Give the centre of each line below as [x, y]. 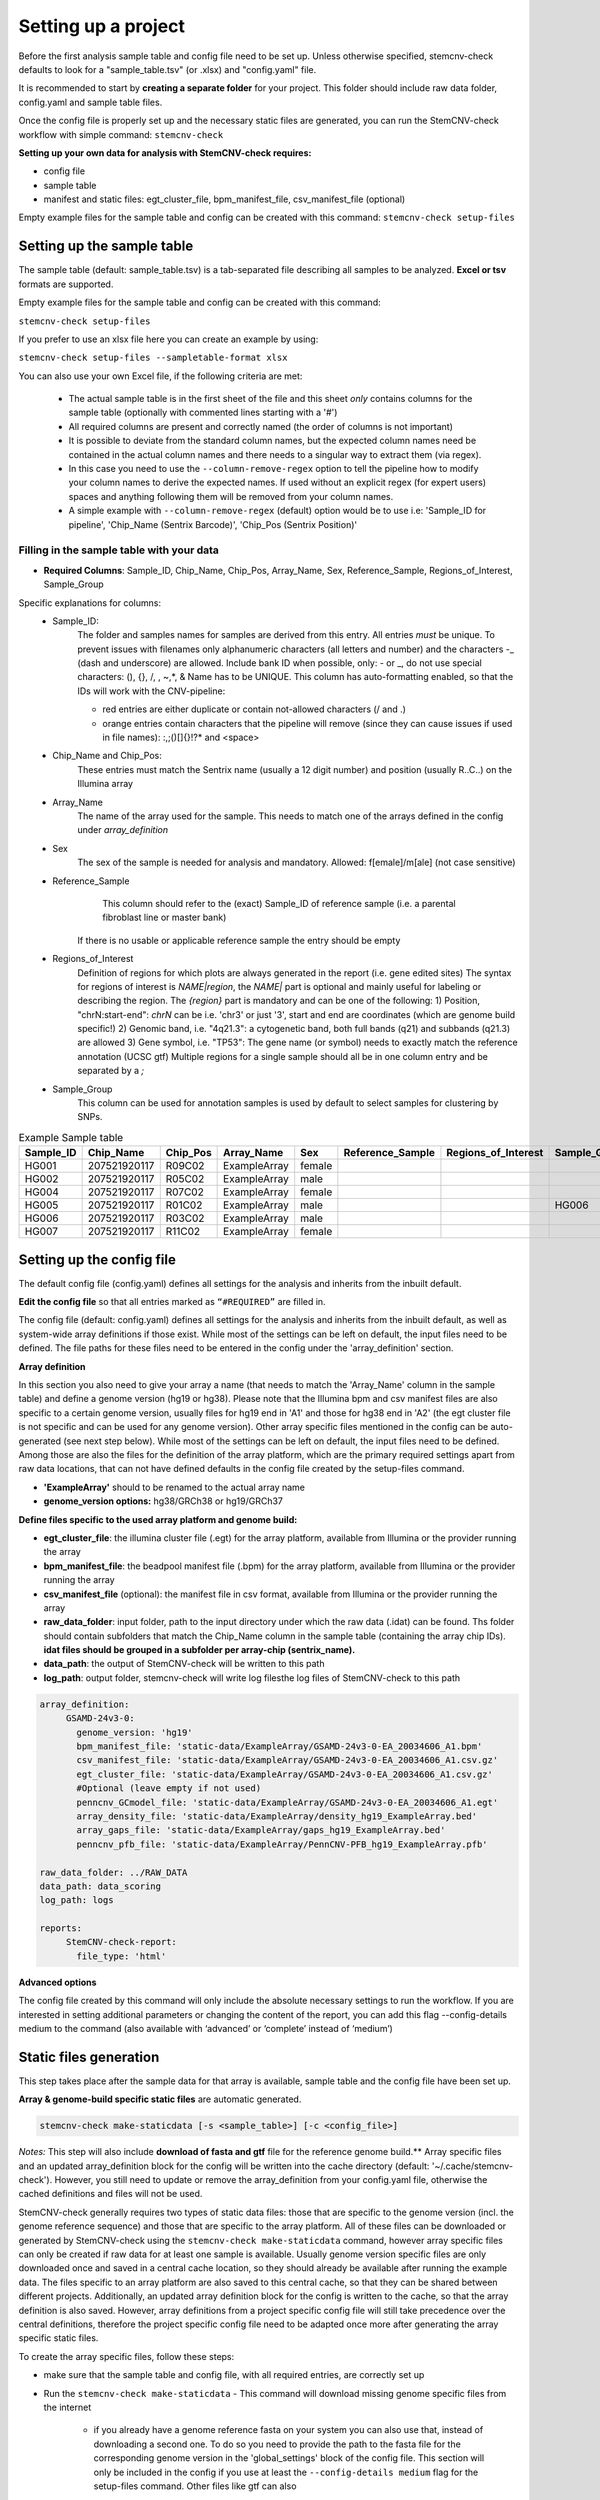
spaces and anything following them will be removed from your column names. [231, 496]
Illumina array [105, 784]
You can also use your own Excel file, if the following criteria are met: [160, 376]
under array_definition [123, 830]
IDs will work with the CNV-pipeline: [151, 691]
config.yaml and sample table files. [90, 102]
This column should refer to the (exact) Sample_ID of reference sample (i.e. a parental [279, 903]
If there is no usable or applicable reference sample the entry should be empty [239, 940]
